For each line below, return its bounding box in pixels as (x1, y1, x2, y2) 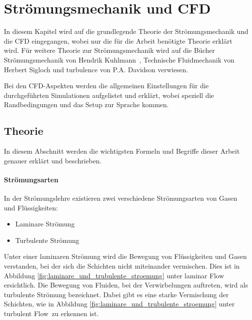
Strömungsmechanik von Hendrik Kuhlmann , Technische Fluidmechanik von (4, 54, 235, 64)
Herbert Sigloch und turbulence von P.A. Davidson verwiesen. (4, 64, 188, 74)
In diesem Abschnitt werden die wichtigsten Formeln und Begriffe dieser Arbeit (4, 146, 240, 156)
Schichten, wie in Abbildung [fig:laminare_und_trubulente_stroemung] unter (4, 299, 235, 309)
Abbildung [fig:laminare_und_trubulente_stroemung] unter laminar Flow (4, 270, 224, 280)
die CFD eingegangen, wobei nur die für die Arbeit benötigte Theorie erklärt (4, 35, 233, 46)
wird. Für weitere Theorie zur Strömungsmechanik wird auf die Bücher (4, 45, 215, 55)
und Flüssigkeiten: (4, 202, 58, 212)
